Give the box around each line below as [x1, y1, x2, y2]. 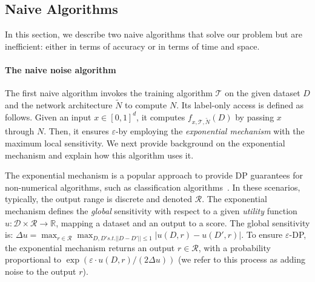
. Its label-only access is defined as [176, 99, 304, 111]
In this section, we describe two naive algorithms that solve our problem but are [5, 28, 302, 41]
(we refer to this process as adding [177, 253, 305, 266]
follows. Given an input [5, 110, 91, 123]
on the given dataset [225, 87, 300, 99]
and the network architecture [5, 99, 113, 111]
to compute [125, 99, 167, 111]
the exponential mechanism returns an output [5, 241, 175, 254]
